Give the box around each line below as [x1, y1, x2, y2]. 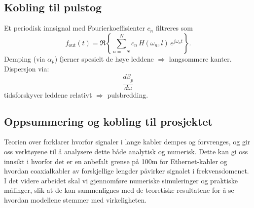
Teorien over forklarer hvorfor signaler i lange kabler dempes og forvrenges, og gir [4, 137, 251, 147]
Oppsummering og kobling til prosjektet [4, 113, 213, 129]
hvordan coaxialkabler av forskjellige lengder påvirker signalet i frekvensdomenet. [4, 166, 249, 176]
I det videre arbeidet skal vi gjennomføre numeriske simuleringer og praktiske [4, 175, 238, 185]
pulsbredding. [107, 89, 148, 100]
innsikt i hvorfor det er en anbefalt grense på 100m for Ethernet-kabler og [4, 156, 227, 166]
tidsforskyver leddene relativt [4, 89, 92, 100]
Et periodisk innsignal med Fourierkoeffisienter [4, 23, 145, 33]
